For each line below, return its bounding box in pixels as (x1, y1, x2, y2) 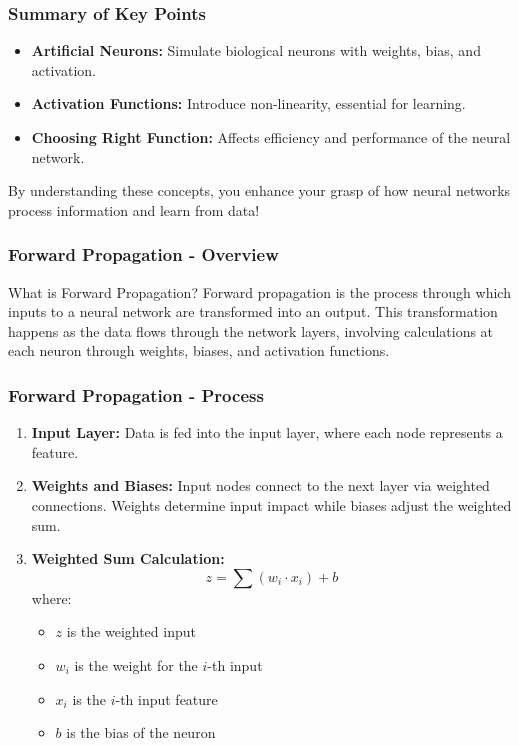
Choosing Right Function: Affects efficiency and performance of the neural (31, 127, 511, 147)
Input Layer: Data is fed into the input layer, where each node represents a (31, 422, 503, 443)
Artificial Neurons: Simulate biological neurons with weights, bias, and (31, 40, 481, 61)
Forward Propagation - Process (8, 382, 264, 407)
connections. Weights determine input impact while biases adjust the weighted (31, 494, 512, 515)
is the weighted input (66, 621, 196, 642)
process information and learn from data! (8, 199, 260, 220)
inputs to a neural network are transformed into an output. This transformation (8, 301, 498, 322)
